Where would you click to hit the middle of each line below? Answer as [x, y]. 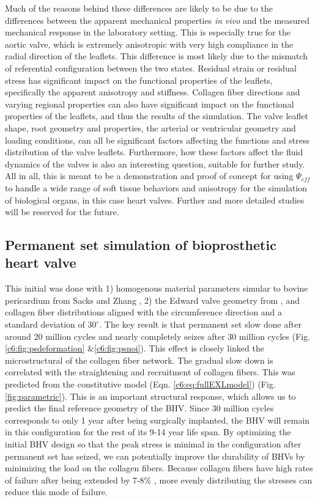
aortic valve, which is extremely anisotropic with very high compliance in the [149, 44]
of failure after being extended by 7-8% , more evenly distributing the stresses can [159, 480]
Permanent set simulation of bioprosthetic [141, 245]
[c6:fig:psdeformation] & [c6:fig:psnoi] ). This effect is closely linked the [135, 348]
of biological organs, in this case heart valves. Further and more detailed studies [155, 200]
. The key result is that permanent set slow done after [200, 324]
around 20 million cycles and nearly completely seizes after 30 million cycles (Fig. [158, 336]
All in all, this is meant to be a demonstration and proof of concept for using [149, 176]
